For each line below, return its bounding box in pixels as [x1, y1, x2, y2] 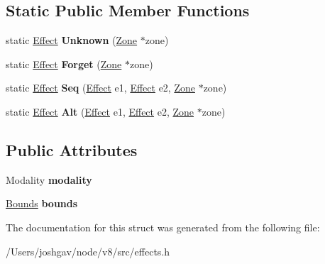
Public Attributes [6, 138, 138, 160]
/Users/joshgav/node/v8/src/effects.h [6, 243, 170, 258]
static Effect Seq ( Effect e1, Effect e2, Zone [6, 80, 195, 95]
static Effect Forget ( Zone [6, 56, 122, 71]
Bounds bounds [6, 196, 78, 211]
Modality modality [6, 172, 92, 187]
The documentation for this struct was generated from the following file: [6, 219, 320, 234]
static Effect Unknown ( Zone [6, 33, 138, 48]
